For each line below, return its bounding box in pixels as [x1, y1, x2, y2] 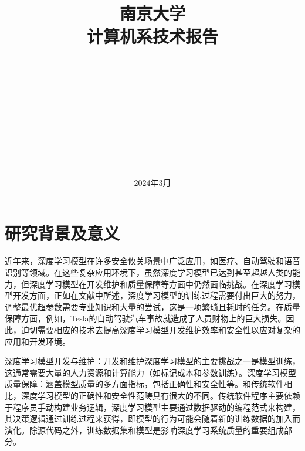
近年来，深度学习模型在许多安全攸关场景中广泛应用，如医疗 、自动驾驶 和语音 [5, 255, 300, 267]
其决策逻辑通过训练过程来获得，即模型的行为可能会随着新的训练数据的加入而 [5, 412, 300, 425]
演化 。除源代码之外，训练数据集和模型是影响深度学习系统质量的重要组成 [5, 423, 284, 436]
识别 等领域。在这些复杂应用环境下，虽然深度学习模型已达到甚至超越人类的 [5, 266, 292, 279]
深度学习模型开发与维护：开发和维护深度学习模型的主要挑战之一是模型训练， [5, 355, 300, 367]
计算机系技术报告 [86, 24, 218, 48]
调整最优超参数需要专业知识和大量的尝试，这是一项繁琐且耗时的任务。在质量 [5, 300, 300, 313]
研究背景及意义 [5, 221, 120, 245]
